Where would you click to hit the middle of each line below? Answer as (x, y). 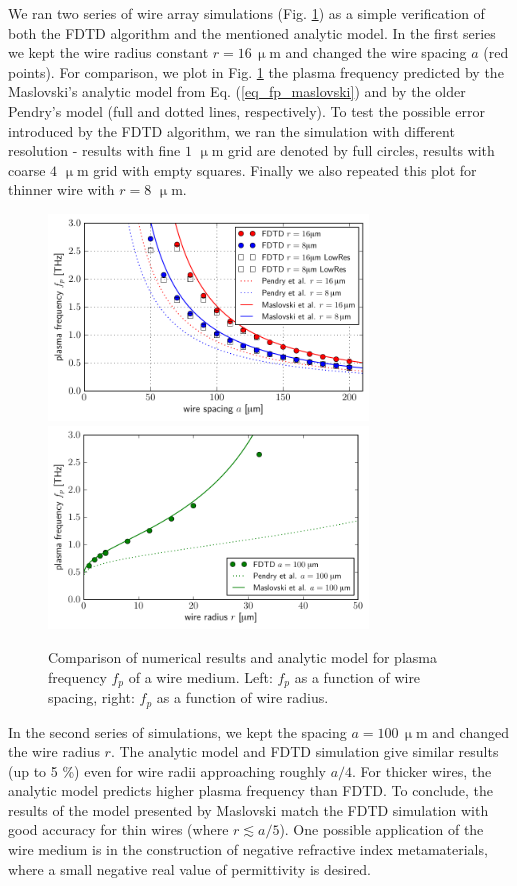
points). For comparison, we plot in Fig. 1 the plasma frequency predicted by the (256, 71)
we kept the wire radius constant (108, 52)
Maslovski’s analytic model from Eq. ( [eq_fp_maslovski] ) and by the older (237, 91)
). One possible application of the (381, 829)
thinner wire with (61, 189)
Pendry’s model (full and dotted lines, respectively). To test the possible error (246, 110)
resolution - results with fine (94, 150)
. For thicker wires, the (422, 770)
